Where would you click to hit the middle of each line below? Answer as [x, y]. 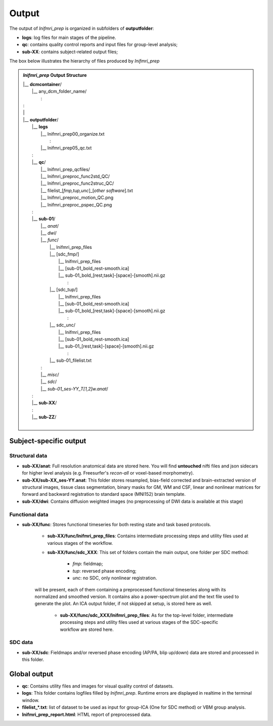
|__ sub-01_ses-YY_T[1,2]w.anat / [74, 389]
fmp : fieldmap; [88, 564]
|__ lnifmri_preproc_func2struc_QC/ [77, 183]
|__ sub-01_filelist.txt [71, 360]
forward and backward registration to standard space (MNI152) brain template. [104, 494]
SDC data [21, 643]
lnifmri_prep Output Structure [55, 75]
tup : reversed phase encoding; [104, 571]
